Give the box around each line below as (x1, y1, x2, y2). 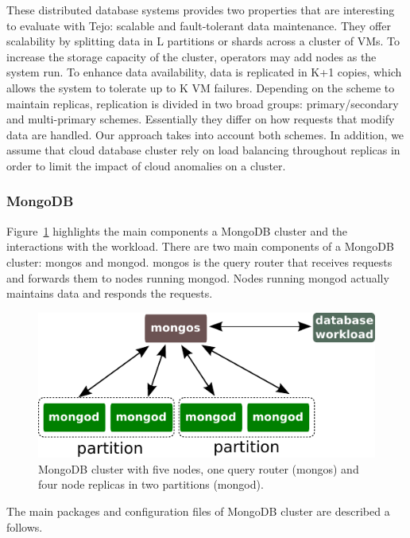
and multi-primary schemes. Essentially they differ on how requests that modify (6, 111, 395, 127)
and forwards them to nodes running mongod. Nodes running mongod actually (6, 269, 389, 286)
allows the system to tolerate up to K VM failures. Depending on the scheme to (6, 79, 395, 96)
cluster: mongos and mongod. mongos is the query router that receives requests (6, 253, 393, 270)
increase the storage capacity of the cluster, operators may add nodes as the (6, 48, 377, 64)
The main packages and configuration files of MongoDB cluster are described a (6, 502, 390, 519)
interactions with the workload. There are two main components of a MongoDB (6, 238, 394, 255)
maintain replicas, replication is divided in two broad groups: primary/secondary (6, 95, 399, 111)
